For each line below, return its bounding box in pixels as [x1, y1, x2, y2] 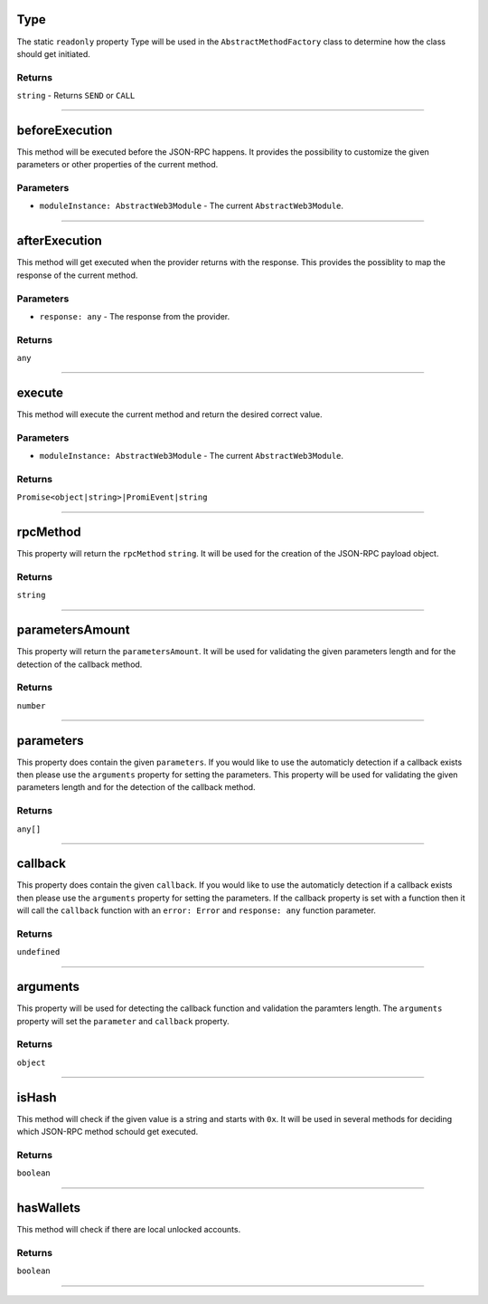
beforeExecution [16, 122, 113, 138]
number [16, 700, 46, 710]
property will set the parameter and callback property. [16, 1015, 230, 1026]
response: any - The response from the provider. [39, 310, 230, 321]
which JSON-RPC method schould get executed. [16, 1127, 199, 1137]
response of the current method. [16, 270, 138, 281]
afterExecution [16, 233, 103, 249]
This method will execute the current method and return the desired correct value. [16, 408, 323, 420]
